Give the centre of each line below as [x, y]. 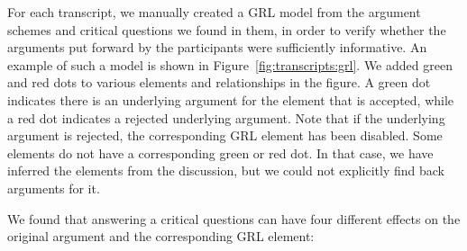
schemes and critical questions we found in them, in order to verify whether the [227, 29]
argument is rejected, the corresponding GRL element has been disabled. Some [225, 135]
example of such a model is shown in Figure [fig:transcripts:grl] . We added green [230, 64]
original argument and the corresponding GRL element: [161, 236]
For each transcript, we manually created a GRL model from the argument [214, 12]
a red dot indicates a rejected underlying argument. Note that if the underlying [226, 117]
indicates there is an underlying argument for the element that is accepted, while [231, 99]
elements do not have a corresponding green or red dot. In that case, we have [220, 152]
